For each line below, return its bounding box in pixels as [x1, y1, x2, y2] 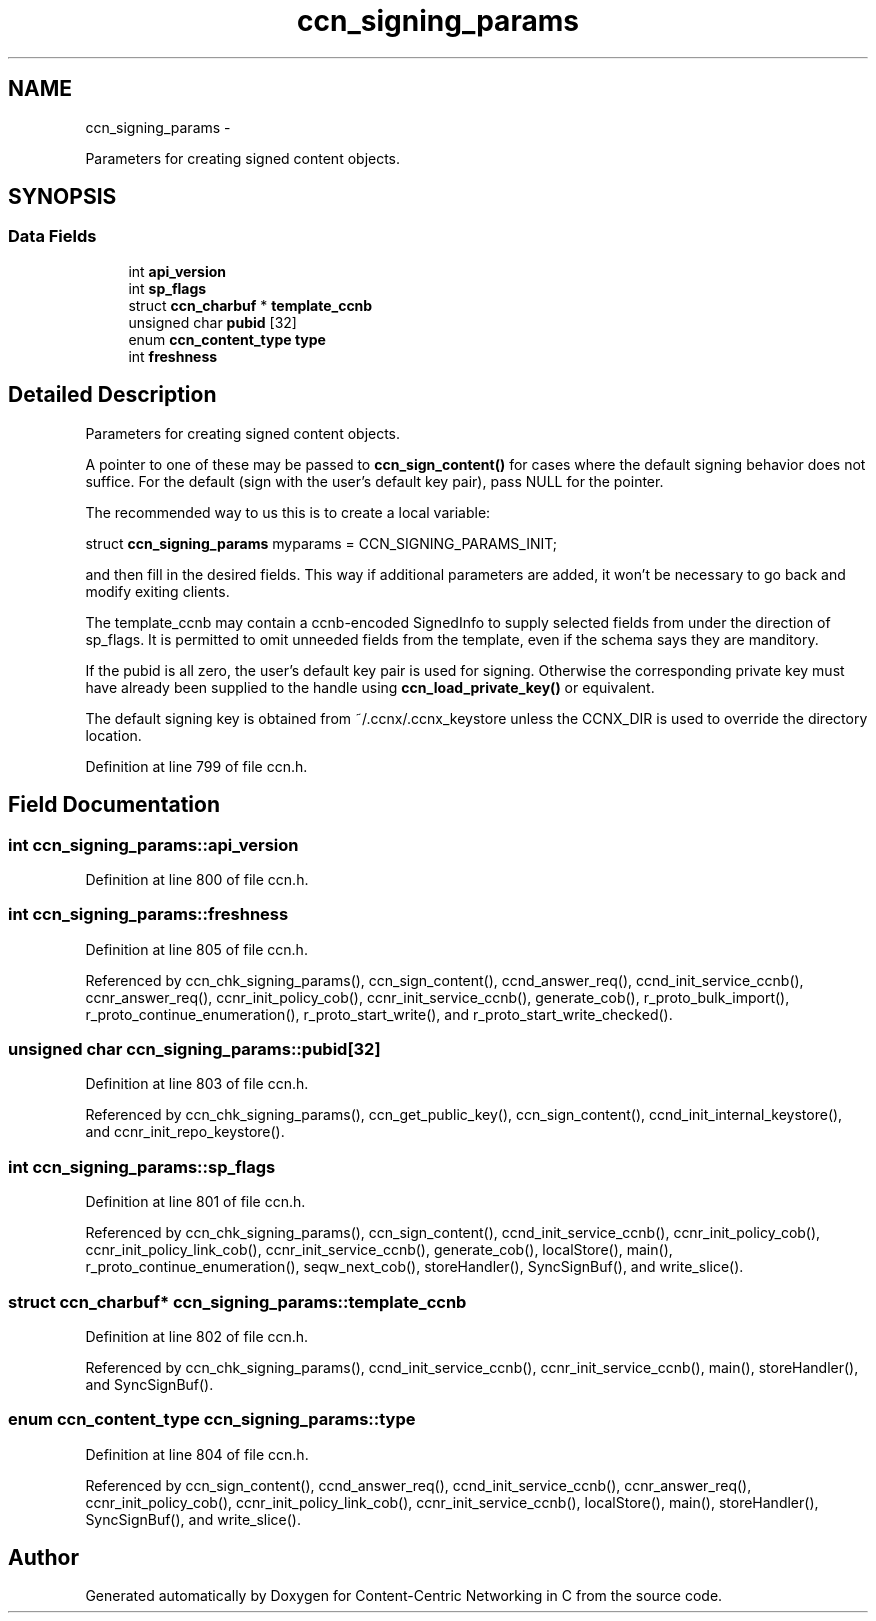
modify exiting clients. [85, 582, 230, 600]
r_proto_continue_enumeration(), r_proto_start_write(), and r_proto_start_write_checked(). [85, 1005, 673, 1023]
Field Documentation [8, 792, 220, 818]
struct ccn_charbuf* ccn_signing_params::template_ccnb [8, 1291, 467, 1312]
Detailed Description [8, 382, 217, 408]
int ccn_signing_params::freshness [8, 904, 289, 925]
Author [8, 1545, 79, 1571]
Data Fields [8, 226, 97, 247]
